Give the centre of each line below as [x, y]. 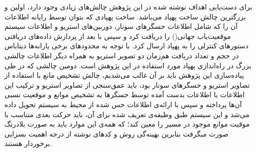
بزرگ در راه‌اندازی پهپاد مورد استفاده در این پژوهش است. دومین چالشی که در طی [128, 65]
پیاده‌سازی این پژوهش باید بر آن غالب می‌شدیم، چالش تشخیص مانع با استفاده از [124, 75]
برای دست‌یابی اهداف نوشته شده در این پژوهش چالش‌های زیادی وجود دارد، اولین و [128, 6]
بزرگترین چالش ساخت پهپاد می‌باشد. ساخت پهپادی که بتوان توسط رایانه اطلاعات [125, 16]
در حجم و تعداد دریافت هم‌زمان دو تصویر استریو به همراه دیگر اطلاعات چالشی [122, 55]
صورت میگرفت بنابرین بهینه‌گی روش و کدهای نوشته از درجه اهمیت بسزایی [117, 133]
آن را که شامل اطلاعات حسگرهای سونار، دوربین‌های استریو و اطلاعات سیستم [121, 26]
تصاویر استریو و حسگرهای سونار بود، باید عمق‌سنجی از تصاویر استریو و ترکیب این [127, 84]
